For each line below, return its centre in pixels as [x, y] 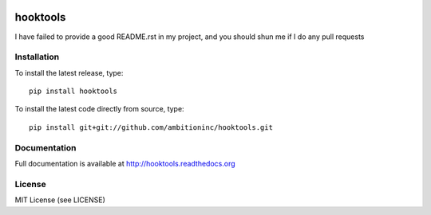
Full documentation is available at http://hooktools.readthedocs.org [125, 163]
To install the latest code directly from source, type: [99, 109]
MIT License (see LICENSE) [60, 200]
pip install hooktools [73, 91]
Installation [37, 57]
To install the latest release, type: [69, 72]
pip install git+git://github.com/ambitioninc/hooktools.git [151, 127]
